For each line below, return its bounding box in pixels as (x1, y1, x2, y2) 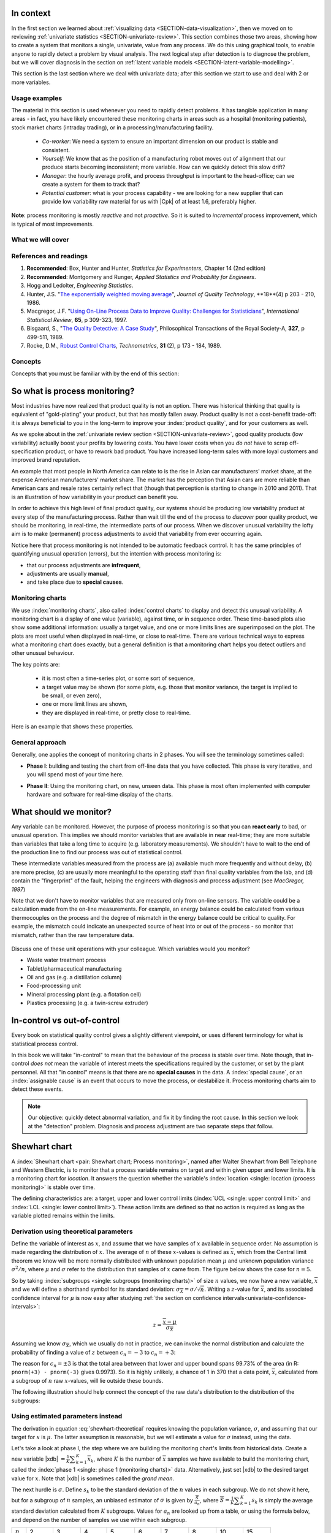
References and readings (11, 252, 88, 261)
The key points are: (11, 660, 60, 668)
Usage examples (11, 94, 63, 102)
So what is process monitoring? (11, 386, 135, 396)
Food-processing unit (26, 982, 82, 990)
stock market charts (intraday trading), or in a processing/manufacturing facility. (11, 123, 214, 131)
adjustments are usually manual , (26, 570, 110, 577)
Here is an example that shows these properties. (11, 723, 134, 730)
